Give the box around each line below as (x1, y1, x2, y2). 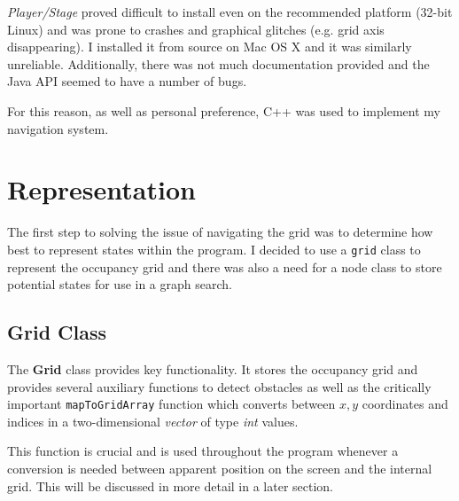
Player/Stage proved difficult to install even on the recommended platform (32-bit (7, 3, 453, 20)
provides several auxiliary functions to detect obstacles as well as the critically (7, 377, 432, 395)
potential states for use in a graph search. (7, 275, 232, 294)
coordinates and (362, 395, 448, 413)
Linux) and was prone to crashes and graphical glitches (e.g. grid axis (7, 20, 385, 38)
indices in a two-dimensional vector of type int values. (7, 411, 299, 430)
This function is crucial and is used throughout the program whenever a (7, 442, 399, 460)
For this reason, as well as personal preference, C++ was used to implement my (7, 101, 440, 120)
